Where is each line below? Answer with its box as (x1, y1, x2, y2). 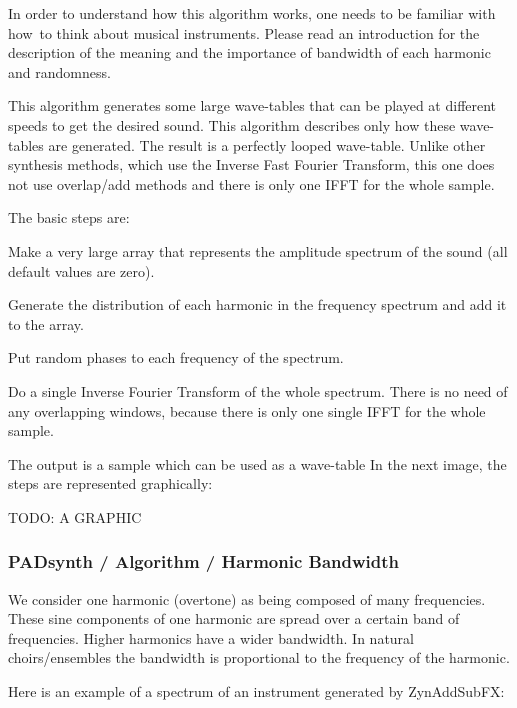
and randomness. (8, 61, 111, 82)
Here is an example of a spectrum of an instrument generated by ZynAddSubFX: (8, 681, 505, 702)
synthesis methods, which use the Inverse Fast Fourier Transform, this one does (8, 154, 495, 175)
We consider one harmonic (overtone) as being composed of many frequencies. (8, 588, 486, 609)
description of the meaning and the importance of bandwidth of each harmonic (8, 42, 491, 63)
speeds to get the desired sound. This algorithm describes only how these (8, 114, 456, 135)
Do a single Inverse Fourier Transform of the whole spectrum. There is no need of (8, 380, 508, 401)
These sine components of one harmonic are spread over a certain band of (8, 608, 460, 629)
